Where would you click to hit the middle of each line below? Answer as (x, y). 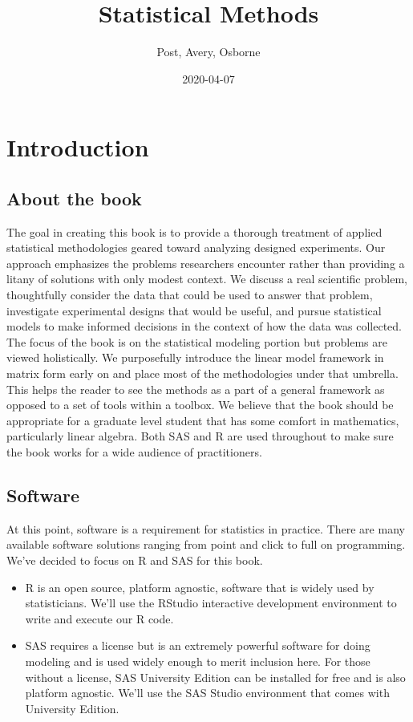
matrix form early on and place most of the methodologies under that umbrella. (202, 373)
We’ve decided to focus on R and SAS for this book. (135, 560)
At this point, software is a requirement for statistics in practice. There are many (206, 528)
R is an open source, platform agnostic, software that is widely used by (200, 587)
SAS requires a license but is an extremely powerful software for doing (198, 645)
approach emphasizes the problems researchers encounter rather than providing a (206, 263)
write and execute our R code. (99, 618)
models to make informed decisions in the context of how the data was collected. (204, 326)
